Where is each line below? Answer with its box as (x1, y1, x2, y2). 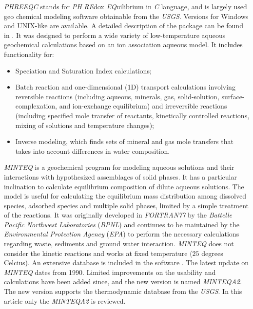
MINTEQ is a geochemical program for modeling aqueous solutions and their (4, 162, 234, 172)
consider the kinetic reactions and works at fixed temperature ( (4, 248, 193, 258)
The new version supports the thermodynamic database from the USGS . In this (4, 286, 242, 296)
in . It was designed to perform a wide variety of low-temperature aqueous (4, 30, 226, 40)
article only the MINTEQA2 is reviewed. (4, 295, 126, 306)
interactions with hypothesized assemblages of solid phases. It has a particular (4, 171, 237, 182)
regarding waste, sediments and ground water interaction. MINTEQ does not (4, 238, 234, 249)
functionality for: (4, 49, 54, 59)
